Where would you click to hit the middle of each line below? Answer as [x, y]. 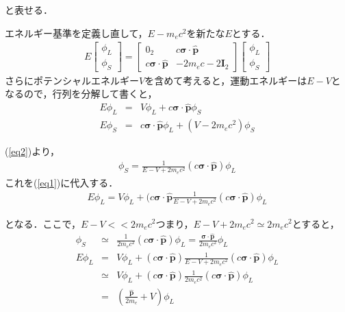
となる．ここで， [43, 223]
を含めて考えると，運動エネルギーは [226, 80]
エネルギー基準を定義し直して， [76, 33]
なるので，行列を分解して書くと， [81, 94]
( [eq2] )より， [33, 151]
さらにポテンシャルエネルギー [72, 80]
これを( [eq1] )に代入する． [62, 182]
